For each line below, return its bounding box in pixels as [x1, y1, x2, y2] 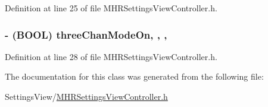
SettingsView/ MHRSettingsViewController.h [5, 90, 168, 102]
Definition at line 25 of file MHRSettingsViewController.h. [5, 2, 217, 14]
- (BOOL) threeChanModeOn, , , [5, 27, 167, 42]
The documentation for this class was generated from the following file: [5, 70, 264, 83]
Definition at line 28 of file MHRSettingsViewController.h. [5, 50, 217, 62]
